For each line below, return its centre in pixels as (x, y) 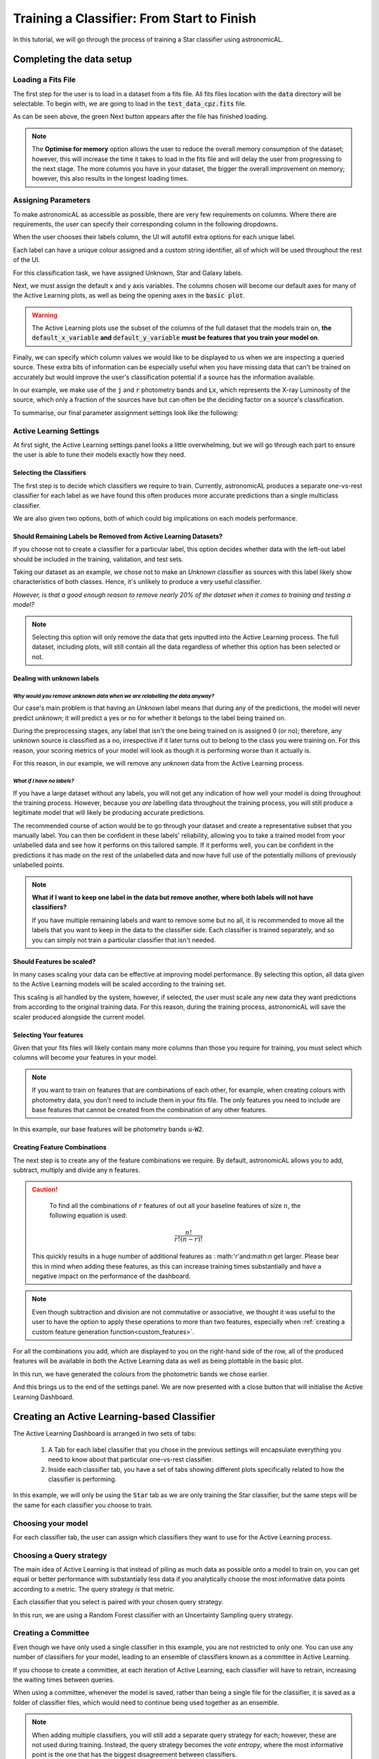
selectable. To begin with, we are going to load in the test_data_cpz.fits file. (130, 104)
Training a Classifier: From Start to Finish (134, 18)
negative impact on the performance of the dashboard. (111, 1276)
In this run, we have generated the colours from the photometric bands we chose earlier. (141, 1374)
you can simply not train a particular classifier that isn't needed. (124, 940)
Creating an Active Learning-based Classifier (114, 1417)
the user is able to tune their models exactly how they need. (99, 455)
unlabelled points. (39, 865)
